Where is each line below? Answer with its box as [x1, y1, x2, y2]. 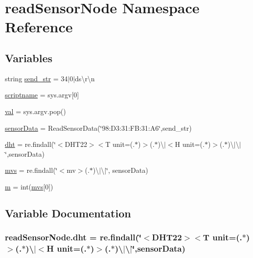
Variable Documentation [5, 205, 131, 220]
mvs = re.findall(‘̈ [5, 165, 58, 175]
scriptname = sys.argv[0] [5, 90, 79, 100]
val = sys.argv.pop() [5, 106, 66, 116]
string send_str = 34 [5, 73, 68, 83]
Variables [5, 50, 53, 65]
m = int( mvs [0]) [5, 181, 53, 191]
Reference [5, 17, 73, 37]
